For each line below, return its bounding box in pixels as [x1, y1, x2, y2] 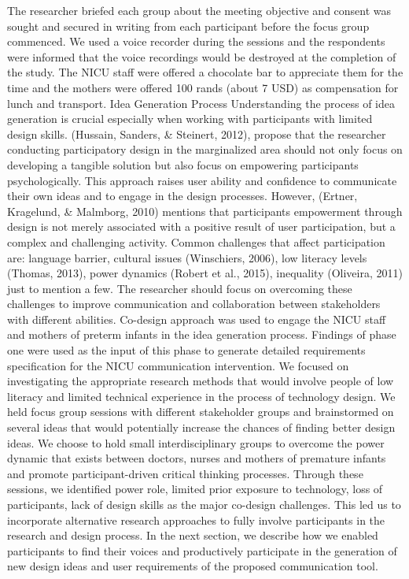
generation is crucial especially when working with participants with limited [7, 110, 373, 127]
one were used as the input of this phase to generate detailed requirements [7, 342, 366, 358]
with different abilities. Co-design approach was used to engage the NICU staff [7, 310, 386, 327]
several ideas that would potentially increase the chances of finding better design [7, 419, 396, 436]
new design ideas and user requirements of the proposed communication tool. [7, 558, 378, 574]
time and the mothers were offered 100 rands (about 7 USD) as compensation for [7, 79, 399, 95]
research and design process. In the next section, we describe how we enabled [7, 527, 378, 544]
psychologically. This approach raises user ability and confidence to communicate [7, 172, 397, 188]
